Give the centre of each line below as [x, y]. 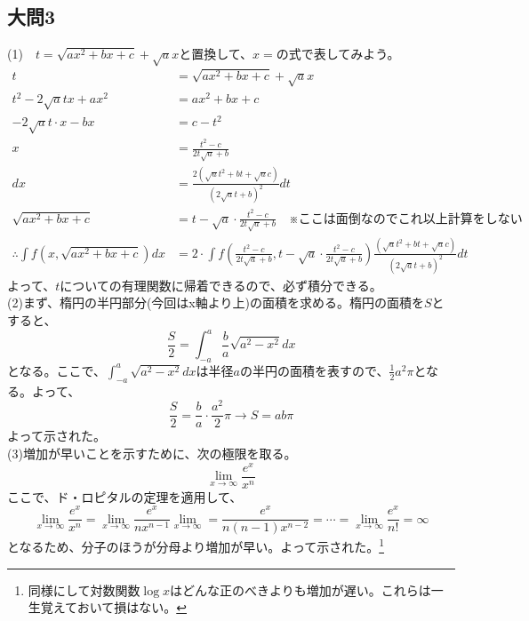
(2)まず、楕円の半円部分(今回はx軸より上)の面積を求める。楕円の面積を [216, 303]
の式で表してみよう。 [338, 54]
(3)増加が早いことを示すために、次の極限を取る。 [152, 453]
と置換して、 [216, 54]
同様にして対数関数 [84, 589]
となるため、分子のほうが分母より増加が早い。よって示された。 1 [196, 545]
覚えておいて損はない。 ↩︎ [113, 607]
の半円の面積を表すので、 [315, 370]
